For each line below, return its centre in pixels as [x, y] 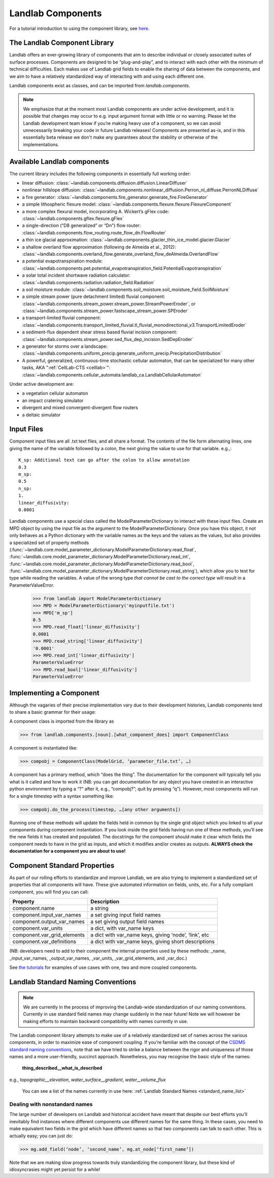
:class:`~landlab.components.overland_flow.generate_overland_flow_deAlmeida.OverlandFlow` [121, 254]
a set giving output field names [127, 922]
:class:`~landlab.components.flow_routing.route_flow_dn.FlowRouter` [94, 232]
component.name [33, 908]
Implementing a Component [55, 693]
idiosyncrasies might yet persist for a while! [55, 1169]
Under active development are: [42, 384]
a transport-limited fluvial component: [62, 318]
